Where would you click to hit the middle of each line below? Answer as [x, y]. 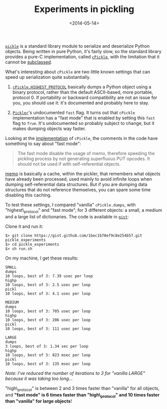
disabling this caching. [28, 195]
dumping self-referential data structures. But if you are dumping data [76, 184]
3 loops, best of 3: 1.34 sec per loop [47, 346]
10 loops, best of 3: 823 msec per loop [48, 355]
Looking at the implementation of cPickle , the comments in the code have [81, 138]
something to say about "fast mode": [43, 144]
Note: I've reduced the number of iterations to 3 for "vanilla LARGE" [75, 373]
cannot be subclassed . [29, 62]
